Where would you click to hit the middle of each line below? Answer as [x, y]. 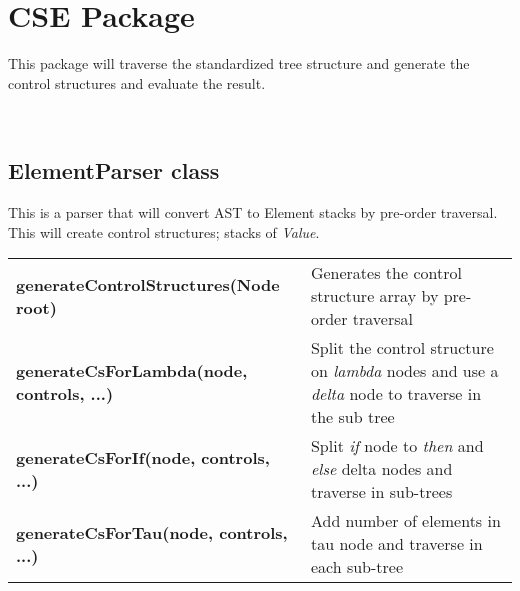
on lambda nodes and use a [404, 371]
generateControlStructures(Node [148, 284]
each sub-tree [357, 567]
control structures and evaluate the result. [137, 82]
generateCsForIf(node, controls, [143, 457]
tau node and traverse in [396, 544]
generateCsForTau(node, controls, [152, 532]
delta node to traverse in [396, 394]
